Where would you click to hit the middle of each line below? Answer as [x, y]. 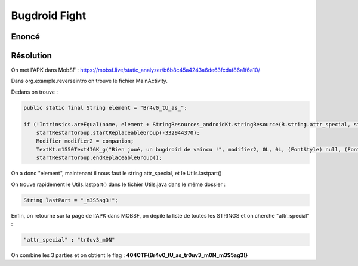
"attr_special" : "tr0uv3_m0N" [70, 239]
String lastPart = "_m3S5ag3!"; [71, 200]
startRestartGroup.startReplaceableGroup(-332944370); [118, 133]
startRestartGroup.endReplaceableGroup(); [99, 158]
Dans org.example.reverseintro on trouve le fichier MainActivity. [89, 81]
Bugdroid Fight [49, 16]
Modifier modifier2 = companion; [85, 141]
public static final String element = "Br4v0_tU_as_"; [105, 108]
